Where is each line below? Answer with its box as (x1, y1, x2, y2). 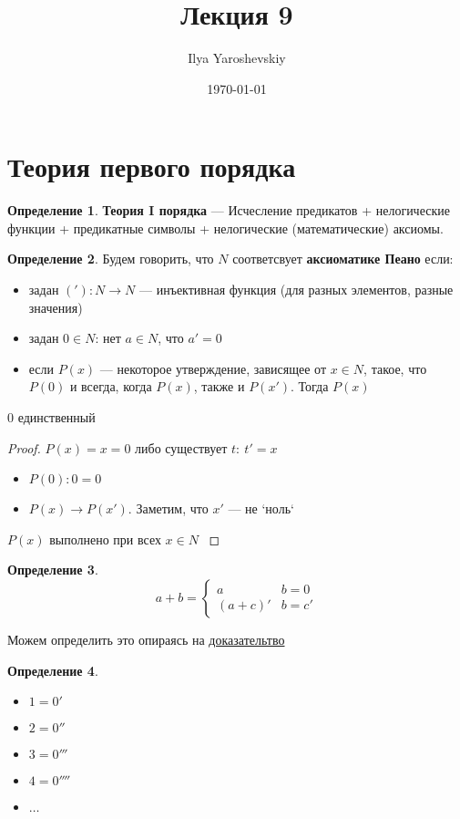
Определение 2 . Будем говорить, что (7, 249, 214, 268)
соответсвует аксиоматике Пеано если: (232, 249, 454, 268)
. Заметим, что (128, 499, 209, 518)
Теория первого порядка (7, 148, 296, 185)
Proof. (7, 438, 41, 457)
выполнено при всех (49, 529, 161, 548)
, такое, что (363, 358, 427, 378)
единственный (17, 408, 96, 426)
